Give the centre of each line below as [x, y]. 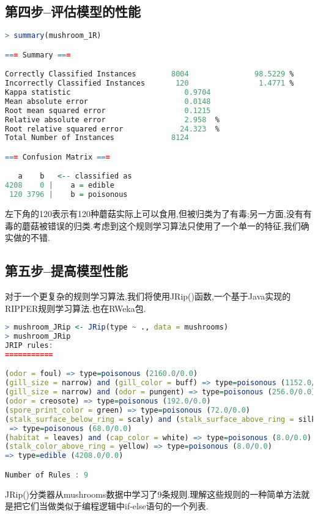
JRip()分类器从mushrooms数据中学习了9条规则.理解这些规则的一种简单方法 [153, 494]
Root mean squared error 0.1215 [108, 110]
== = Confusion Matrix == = [57, 157]
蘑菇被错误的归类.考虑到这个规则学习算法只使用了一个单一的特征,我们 [161, 225]
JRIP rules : [29, 345]
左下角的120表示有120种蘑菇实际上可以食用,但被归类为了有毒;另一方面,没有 [154, 214]
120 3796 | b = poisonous [68, 195]
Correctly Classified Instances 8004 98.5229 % [150, 74]
